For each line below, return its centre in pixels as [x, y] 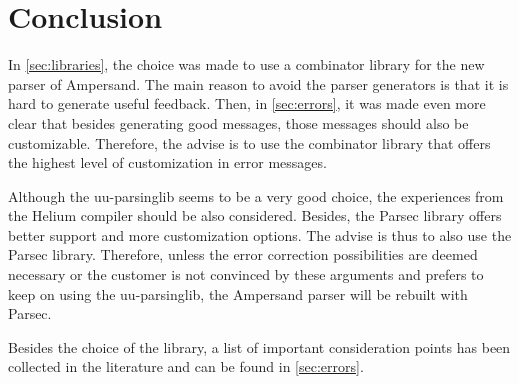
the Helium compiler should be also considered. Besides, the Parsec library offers [255, 215]
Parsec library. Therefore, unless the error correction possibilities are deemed [243, 254]
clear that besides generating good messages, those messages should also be [238, 122]
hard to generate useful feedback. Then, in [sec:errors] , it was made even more [247, 103]
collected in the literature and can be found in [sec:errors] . [186, 366]
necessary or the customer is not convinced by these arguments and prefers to [246, 274]
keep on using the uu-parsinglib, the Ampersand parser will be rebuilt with [238, 293]
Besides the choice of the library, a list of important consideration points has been [259, 346]
